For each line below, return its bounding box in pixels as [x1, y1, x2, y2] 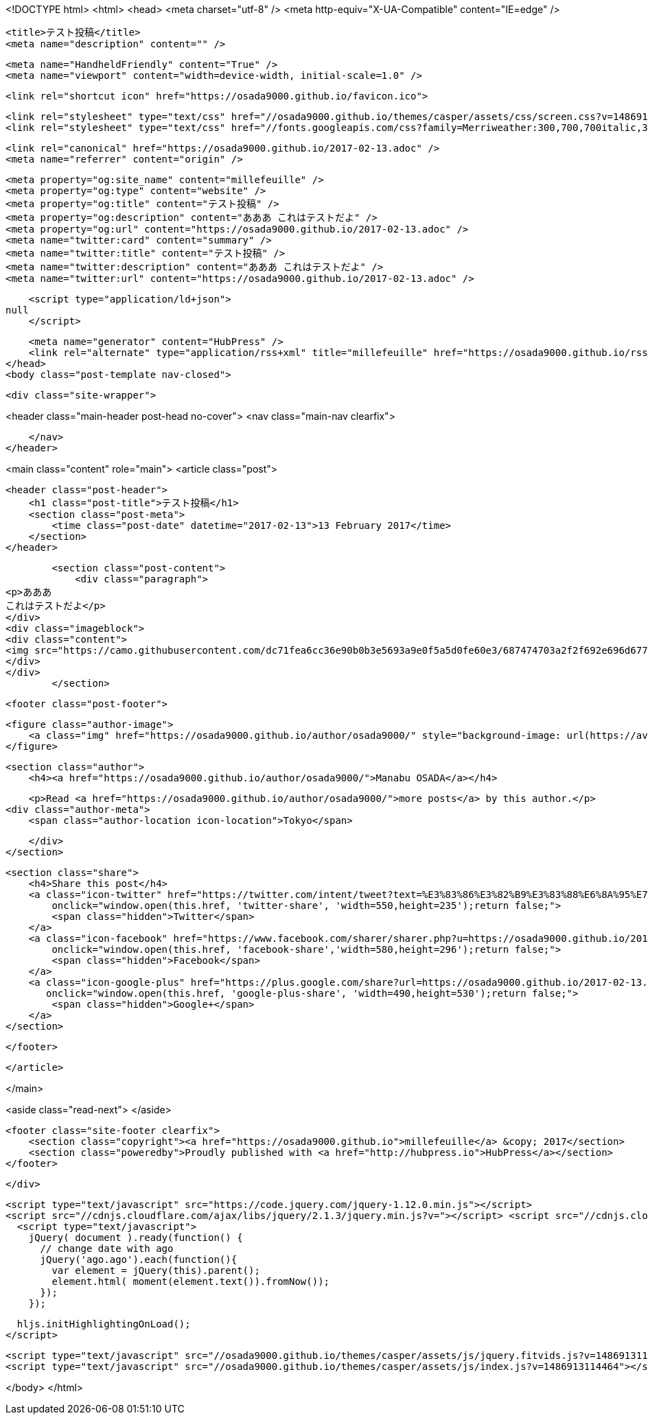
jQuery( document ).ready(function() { [28, 1232, 243, 1243]
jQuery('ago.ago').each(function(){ [40, 1254, 238, 1265]
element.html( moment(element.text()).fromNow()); [51, 1276, 330, 1287]
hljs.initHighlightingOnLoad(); [16, 1318, 191, 1329]
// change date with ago [40, 1243, 174, 1254]
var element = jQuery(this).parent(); [51, 1265, 260, 1276]
